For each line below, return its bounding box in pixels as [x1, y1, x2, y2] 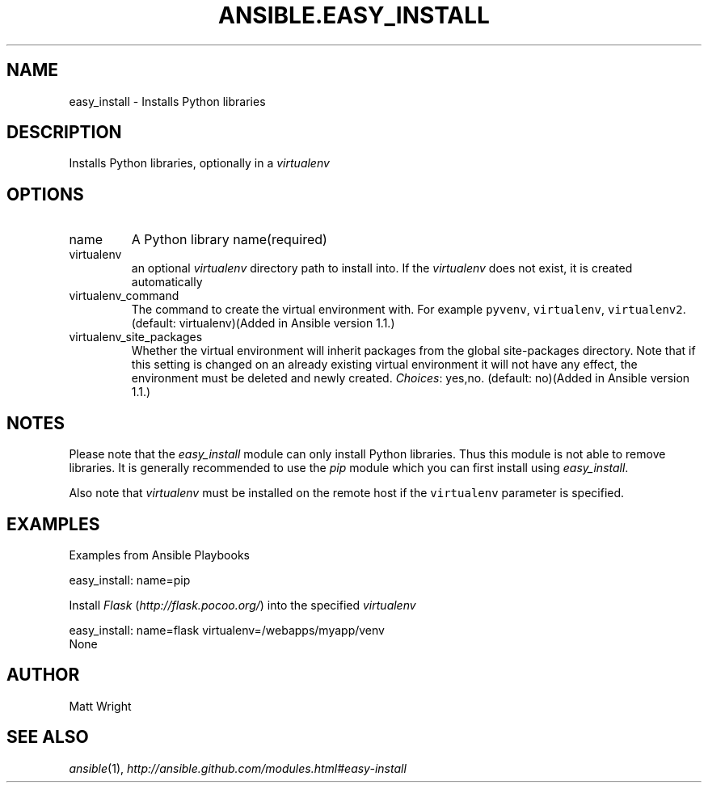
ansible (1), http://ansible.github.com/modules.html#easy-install [69, 761, 407, 775]
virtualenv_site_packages [69, 330, 203, 344]
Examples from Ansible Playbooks [69, 547, 250, 562]
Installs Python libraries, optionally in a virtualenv [69, 156, 330, 171]
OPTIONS [6, 184, 84, 205]
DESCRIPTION [6, 122, 122, 143]
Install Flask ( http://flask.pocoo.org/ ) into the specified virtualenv [69, 597, 416, 612]
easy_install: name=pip [69, 572, 191, 587]
